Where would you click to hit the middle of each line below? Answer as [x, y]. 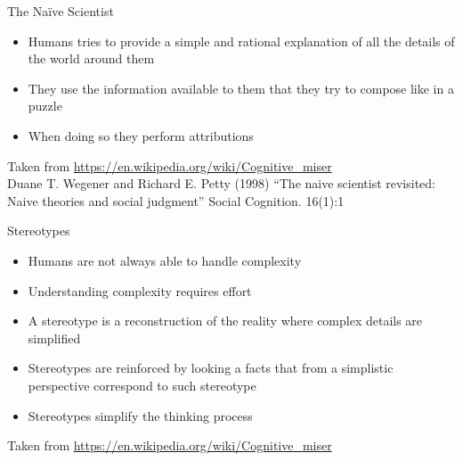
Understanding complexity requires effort [140, 290]
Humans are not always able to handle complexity [165, 260]
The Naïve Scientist [61, 11]
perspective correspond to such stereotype [142, 385]
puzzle [45, 106]
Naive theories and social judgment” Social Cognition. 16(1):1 [176, 200]
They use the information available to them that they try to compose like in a [241, 88]
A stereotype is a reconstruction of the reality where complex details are [225, 321]
